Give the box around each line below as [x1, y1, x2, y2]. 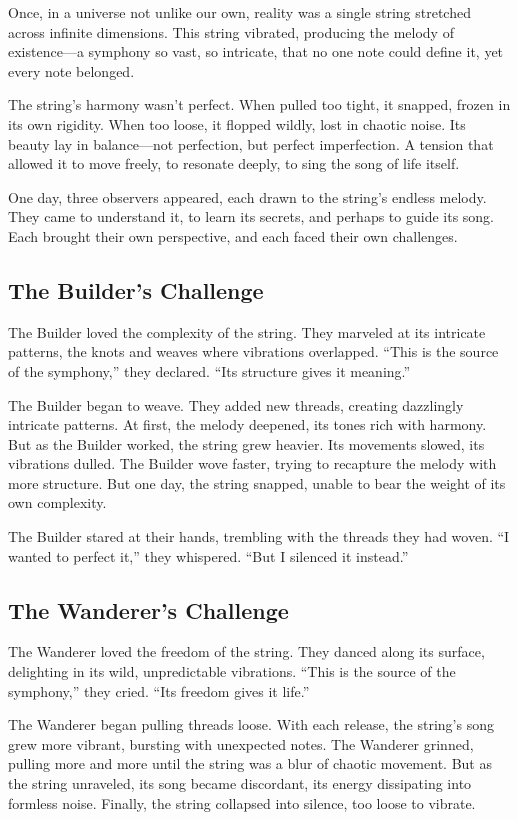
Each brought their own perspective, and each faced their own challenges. [8, 225, 458, 246]
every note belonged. [8, 60, 135, 81]
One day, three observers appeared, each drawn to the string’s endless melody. [8, 186, 487, 207]
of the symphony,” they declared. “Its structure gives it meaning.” [8, 360, 411, 381]
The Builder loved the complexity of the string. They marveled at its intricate [8, 321, 486, 342]
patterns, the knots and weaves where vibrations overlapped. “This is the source [8, 341, 499, 362]
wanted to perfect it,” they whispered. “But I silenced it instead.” [8, 545, 409, 566]
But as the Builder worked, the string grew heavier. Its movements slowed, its [8, 433, 485, 454]
